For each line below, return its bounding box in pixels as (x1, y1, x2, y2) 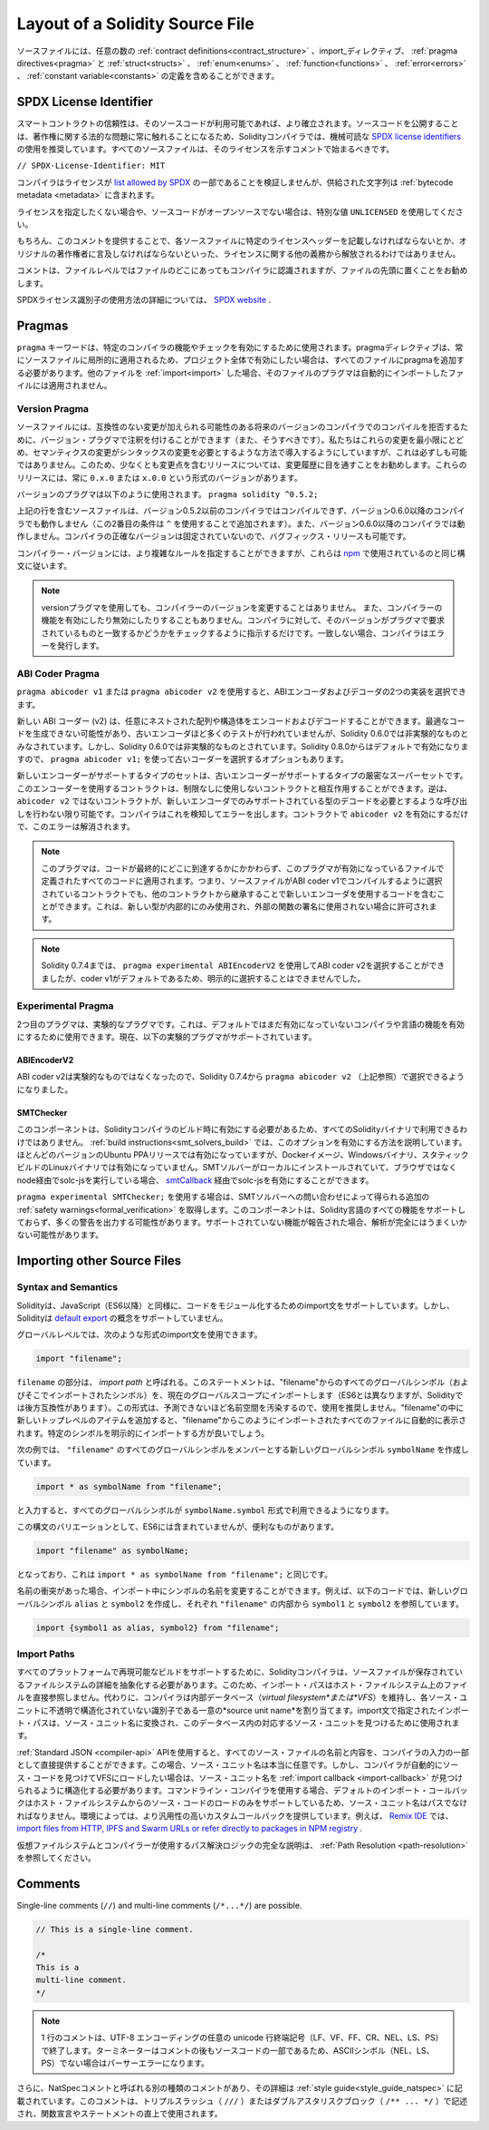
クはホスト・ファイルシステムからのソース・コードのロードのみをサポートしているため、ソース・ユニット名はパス (16, 1797, 444, 1809)
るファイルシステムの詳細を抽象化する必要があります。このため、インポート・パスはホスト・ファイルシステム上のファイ (16, 1679, 468, 1690)
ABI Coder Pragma (16, 667, 100, 679)
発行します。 (56, 640, 104, 650)
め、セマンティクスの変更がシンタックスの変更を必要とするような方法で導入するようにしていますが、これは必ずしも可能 (16, 446, 468, 457)
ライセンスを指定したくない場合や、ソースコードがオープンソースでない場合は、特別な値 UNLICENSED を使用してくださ (16, 206, 464, 217)
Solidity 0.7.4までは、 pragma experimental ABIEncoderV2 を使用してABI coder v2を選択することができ (41, 960, 446, 971)
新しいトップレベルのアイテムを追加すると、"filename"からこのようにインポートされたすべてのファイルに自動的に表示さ (16, 1415, 467, 1426)
